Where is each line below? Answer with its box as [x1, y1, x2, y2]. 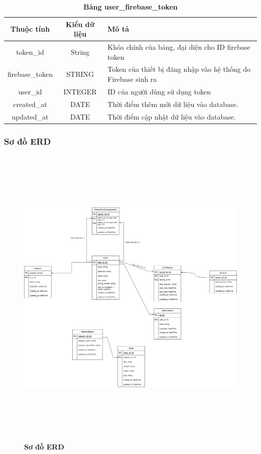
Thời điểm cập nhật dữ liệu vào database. [107, 111, 236, 122]
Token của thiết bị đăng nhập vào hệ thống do [107, 64, 251, 74]
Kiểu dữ [66, 19, 95, 29]
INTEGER [63, 86, 97, 96]
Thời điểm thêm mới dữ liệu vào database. [107, 98, 238, 109]
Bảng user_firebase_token [83, 2, 178, 12]
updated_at [12, 111, 49, 122]
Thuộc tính [10, 24, 50, 34]
